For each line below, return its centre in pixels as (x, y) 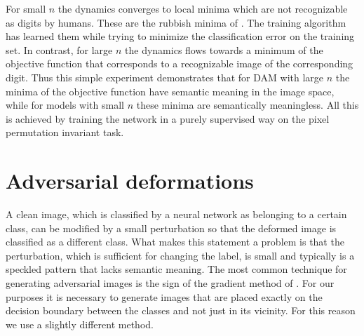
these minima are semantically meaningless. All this (248, 105)
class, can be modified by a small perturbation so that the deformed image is (171, 228)
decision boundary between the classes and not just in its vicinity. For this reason (181, 310)
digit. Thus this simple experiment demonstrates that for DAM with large (165, 77)
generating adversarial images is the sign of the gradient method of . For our (170, 283)
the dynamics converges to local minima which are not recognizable (203, 8)
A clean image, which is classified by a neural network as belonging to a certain (176, 214)
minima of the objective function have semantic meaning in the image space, (170, 91)
